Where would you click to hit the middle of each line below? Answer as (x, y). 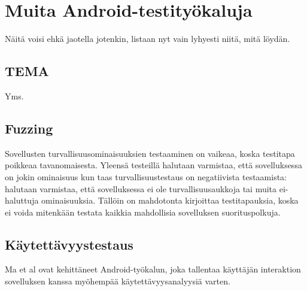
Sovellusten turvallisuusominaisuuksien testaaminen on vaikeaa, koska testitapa (150, 153)
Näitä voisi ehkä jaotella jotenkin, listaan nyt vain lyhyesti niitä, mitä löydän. (148, 39)
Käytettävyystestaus (69, 244)
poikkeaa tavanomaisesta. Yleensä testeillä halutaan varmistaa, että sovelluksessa (153, 165)
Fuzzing (29, 128)
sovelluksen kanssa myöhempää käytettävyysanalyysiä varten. (118, 281)
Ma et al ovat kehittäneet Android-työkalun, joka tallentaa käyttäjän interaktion (153, 269)
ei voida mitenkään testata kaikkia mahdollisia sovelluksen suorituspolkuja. (143, 212)
